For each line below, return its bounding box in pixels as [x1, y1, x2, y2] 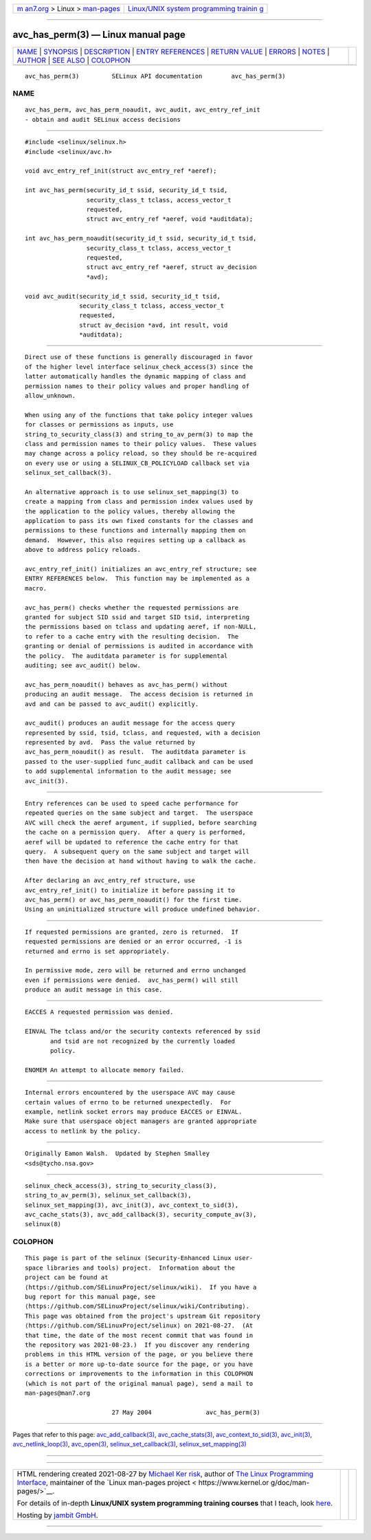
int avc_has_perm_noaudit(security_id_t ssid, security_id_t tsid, [25, 235, 257, 242]
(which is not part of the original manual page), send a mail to [25, 1380, 254, 1387]
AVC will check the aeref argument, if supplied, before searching [25, 819, 257, 826]
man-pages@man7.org [25, 1389, 91, 1397]
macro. [25, 584, 47, 592]
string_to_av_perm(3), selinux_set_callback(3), [25, 1191, 192, 1199]
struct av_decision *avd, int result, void [79, 321, 228, 329]
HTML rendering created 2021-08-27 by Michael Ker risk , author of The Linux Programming [16, 1469, 314, 1479]
